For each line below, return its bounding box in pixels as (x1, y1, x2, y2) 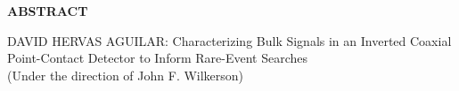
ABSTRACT (7, 2, 88, 19)
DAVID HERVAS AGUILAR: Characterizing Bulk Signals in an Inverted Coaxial (7, 31, 452, 49)
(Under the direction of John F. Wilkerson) (7, 65, 244, 84)
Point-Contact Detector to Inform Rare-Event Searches (7, 49, 307, 67)
